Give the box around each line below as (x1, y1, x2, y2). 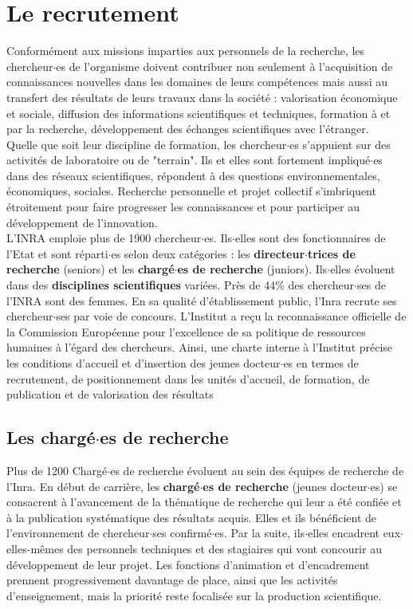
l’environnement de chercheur (6, 525, 150, 541)
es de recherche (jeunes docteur (203, 477, 368, 494)
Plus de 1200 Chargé (6, 462, 108, 478)
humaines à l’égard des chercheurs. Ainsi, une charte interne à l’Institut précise (6, 339, 393, 356)
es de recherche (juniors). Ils (177, 261, 328, 277)
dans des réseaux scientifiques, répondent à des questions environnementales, (6, 167, 380, 183)
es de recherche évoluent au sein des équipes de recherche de (110, 462, 404, 478)
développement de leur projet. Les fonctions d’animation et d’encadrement (6, 556, 370, 572)
